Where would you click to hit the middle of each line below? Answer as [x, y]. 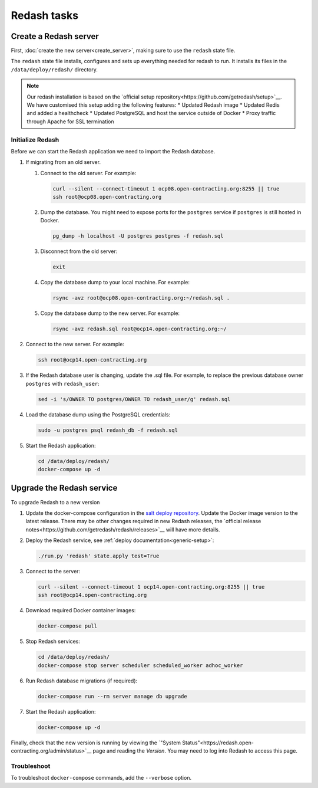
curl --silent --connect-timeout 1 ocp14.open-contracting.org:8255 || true [151, 587]
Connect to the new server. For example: [75, 344]
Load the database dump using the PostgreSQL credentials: [98, 414]
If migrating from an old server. [63, 162]
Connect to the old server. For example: [88, 173]
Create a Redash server [55, 36]
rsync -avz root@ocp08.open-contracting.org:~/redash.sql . [141, 298]
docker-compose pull [67, 626]
